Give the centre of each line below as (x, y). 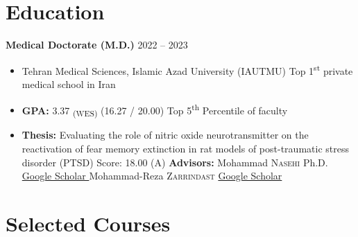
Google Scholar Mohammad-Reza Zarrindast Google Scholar (152, 176)
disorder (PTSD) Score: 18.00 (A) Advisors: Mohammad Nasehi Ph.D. (175, 162)
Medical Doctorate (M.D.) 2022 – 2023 (97, 45)
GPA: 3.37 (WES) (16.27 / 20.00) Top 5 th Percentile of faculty (155, 110)
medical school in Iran (69, 84)
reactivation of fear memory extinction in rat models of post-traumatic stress (185, 148)
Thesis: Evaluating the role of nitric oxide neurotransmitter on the (165, 135)
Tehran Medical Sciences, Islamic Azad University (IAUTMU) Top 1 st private (187, 69)
